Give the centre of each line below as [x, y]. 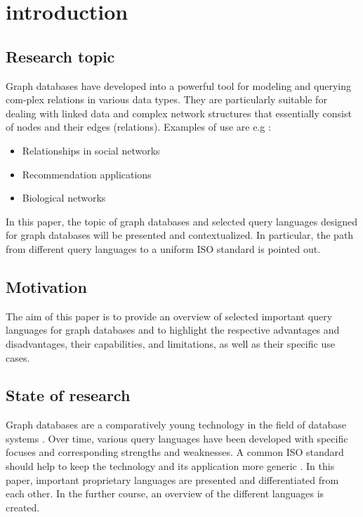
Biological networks [64, 198]
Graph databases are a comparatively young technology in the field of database [176, 425]
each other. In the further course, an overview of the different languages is [165, 493]
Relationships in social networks [91, 150]
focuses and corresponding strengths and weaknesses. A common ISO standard [175, 452]
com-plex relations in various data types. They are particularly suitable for [166, 99]
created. [23, 507]
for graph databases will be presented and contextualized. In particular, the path [180, 235]
